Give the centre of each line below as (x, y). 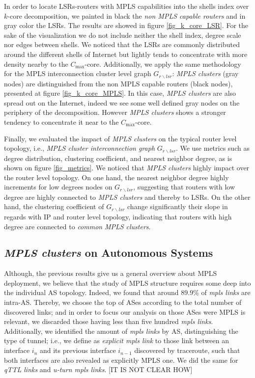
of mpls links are (226, 292)
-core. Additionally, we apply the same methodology (163, 64)
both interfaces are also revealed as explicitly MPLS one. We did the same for (121, 360)
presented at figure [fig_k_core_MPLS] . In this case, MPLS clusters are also (120, 93)
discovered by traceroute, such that (187, 350)
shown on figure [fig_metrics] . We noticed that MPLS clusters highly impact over (127, 168)
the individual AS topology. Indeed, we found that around (91, 292)
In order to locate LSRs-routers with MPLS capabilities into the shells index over (127, 6)
